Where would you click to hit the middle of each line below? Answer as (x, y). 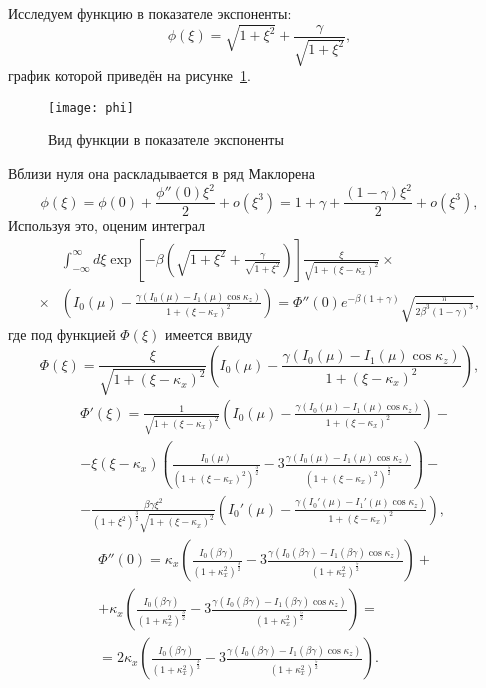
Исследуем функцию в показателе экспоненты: (150, 13)
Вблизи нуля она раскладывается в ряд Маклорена (161, 173)
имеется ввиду (208, 334)
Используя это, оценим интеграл (107, 225)
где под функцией (62, 334)
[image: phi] (91, 107)
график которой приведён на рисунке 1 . (129, 75)
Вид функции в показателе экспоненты (166, 139)
